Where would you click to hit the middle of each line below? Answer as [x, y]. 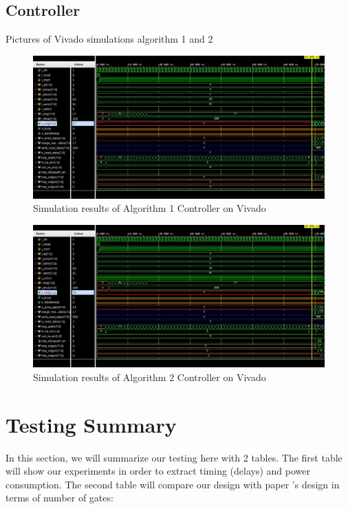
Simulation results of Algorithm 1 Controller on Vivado [150, 208]
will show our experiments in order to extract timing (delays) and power [158, 471]
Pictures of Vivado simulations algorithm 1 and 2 [109, 39]
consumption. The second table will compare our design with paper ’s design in [173, 484]
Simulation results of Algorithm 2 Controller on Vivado [150, 377]
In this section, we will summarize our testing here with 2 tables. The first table [174, 457]
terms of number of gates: [59, 498]
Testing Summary [91, 424]
